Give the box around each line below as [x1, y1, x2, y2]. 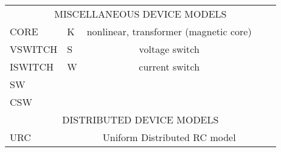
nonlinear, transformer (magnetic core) [86, 24, 252, 38]
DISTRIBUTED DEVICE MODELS [62, 112, 219, 126]
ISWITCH [10, 60, 54, 74]
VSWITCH [10, 42, 58, 56]
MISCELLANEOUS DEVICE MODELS [54, 7, 227, 21]
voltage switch [139, 42, 199, 56]
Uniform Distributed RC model [102, 130, 236, 144]
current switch [139, 60, 200, 74]
